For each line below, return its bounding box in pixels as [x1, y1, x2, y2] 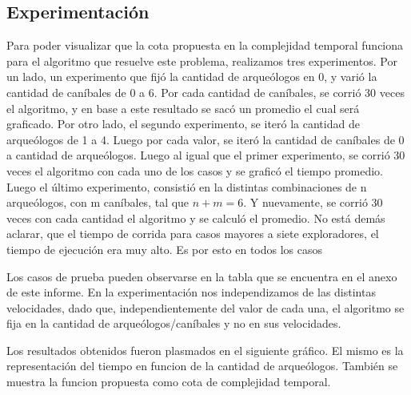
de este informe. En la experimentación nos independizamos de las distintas [6, 284, 376, 300]
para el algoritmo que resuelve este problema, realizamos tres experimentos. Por [6, 52, 397, 69]
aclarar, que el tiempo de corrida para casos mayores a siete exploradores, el [6, 225, 379, 242]
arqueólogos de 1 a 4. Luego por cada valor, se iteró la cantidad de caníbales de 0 [6, 131, 405, 147]
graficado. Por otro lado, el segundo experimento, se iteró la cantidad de [6, 115, 360, 132]
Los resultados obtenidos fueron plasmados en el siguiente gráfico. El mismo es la [6, 341, 404, 358]
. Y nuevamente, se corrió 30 [243, 194, 383, 211]
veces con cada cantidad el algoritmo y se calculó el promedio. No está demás [6, 209, 385, 226]
